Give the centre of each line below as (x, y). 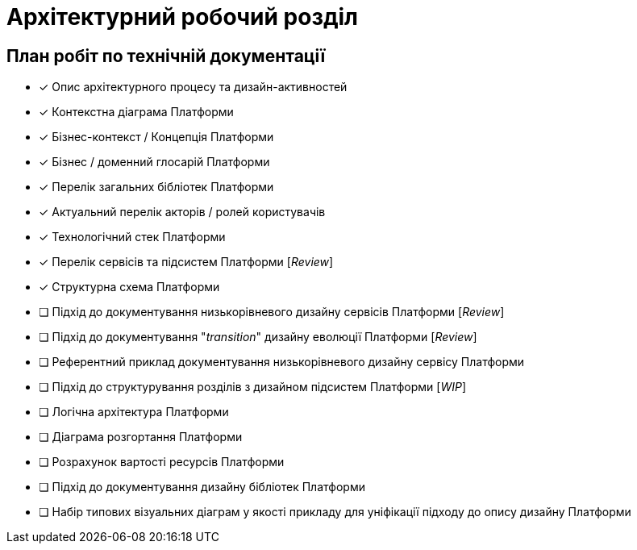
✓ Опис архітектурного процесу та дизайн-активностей (193, 87)
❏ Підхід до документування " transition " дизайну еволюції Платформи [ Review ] (258, 337)
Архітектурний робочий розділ (182, 17)
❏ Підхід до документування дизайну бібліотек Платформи (202, 487)
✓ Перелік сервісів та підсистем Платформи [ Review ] (186, 262)
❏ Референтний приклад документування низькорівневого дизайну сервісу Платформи (282, 362)
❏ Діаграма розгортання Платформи (141, 437)
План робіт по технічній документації (166, 56)
